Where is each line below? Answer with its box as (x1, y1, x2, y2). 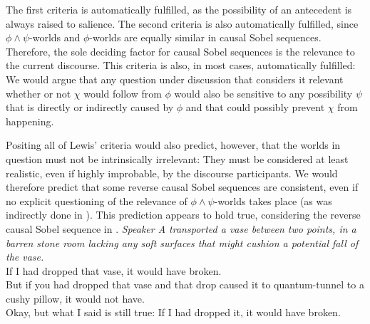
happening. (6, 113, 54, 128)
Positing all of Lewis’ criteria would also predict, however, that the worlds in (6, 137, 341, 152)
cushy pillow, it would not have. (6, 291, 145, 305)
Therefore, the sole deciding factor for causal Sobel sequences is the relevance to (6, 43, 355, 58)
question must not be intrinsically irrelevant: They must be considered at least (6, 151, 349, 166)
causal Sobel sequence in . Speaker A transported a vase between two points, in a (6, 221, 356, 236)
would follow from (83, 85, 162, 100)
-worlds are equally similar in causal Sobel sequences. (89, 30, 322, 45)
